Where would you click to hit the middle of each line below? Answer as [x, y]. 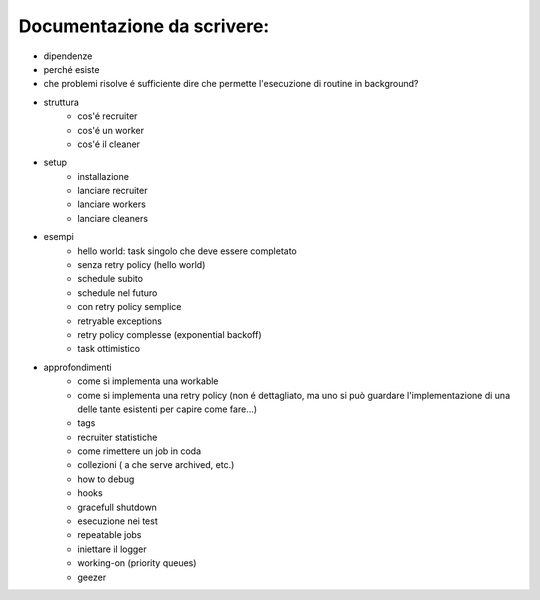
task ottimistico [108, 349]
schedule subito [110, 279]
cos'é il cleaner [108, 144]
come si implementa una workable [148, 381]
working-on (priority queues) [137, 563]
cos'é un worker [111, 130]
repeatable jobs [109, 535]
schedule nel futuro [117, 292]
